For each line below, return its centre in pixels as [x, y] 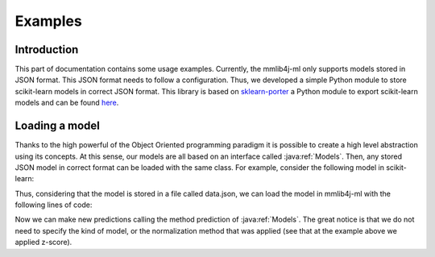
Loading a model [58, 126]
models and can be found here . [67, 103]
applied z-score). [43, 242]
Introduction [47, 50]
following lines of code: [54, 205]
